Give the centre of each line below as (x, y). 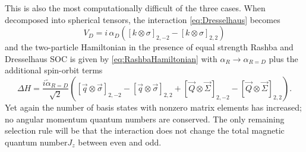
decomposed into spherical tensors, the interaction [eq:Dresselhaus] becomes (143, 19)
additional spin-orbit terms (54, 70)
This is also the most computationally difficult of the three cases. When (135, 8)
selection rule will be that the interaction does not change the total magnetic (145, 130)
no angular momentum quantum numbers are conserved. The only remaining (145, 119)
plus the (283, 58)
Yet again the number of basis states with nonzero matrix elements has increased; (153, 107)
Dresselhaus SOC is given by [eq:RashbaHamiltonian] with (111, 58)
